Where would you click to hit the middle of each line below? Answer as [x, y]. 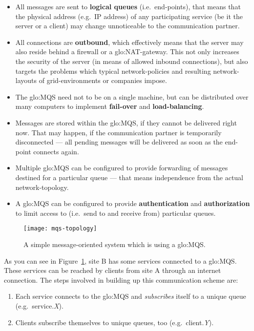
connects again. [56, 151]
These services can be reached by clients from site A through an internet [113, 270]
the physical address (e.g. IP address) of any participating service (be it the [129, 16]
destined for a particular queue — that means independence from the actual [129, 177]
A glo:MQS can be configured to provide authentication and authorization [133, 203]
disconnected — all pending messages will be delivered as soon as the [119, 142]
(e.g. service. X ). [39, 305]
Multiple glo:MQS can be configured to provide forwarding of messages [122, 168]
